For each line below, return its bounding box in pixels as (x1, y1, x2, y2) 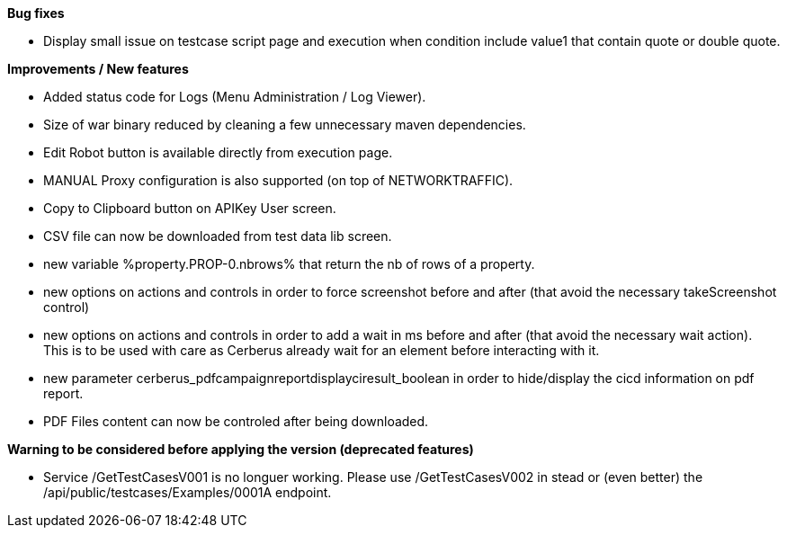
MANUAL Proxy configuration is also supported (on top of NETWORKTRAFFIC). (43, 173, 514, 188)
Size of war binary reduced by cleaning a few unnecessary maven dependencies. (43, 117, 526, 132)
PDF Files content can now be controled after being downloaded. (43, 414, 429, 429)
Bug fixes (7, 5, 65, 21)
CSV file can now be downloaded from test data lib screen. (43, 228, 392, 244)
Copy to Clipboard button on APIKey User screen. (43, 201, 336, 216)
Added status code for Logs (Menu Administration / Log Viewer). (43, 89, 426, 104)
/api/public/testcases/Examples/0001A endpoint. (43, 485, 332, 500)
